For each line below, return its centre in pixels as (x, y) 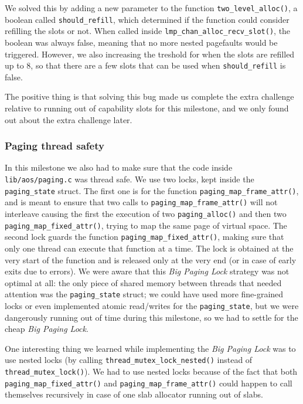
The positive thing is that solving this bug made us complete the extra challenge (149, 96)
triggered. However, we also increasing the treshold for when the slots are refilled (150, 54)
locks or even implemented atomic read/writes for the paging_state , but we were (152, 305)
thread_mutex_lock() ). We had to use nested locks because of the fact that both (151, 371)
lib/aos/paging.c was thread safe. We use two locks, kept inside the (130, 179)
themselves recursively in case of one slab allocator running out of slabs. (134, 394)
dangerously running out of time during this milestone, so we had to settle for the (151, 317)
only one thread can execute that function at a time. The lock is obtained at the (149, 248)
